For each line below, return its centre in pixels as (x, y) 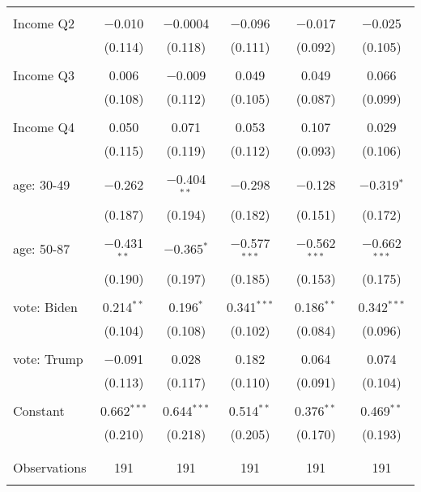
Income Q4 (44, 127)
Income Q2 (44, 23)
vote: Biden (45, 306)
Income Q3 (44, 75)
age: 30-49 (42, 185)
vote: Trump (48, 358)
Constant (39, 410)
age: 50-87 (42, 249)
